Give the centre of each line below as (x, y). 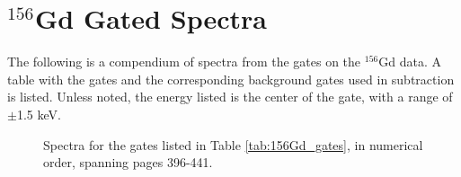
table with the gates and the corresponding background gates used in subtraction (231, 79)
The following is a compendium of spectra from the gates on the (184, 62)
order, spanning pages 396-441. (128, 162)
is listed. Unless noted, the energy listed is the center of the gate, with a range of (230, 97)
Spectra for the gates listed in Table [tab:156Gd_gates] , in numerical (233, 144)
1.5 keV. (39, 114)
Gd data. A (410, 62)
